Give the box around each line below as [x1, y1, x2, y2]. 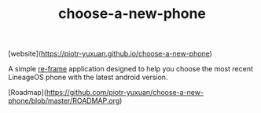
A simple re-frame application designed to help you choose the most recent [8, 64, 254, 74]
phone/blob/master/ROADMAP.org [8, 96, 120, 106]
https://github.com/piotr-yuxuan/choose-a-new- [46, 88, 204, 97]
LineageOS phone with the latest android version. [8, 72, 168, 82]
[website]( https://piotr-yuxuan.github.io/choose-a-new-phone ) [8, 49, 212, 59]
